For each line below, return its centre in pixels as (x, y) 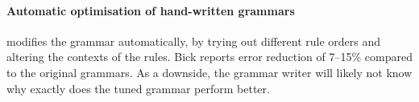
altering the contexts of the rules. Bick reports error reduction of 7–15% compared (209, 57)
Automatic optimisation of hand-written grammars (151, 10)
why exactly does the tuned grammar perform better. (138, 88)
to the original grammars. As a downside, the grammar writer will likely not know (209, 72)
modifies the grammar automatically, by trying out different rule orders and (194, 41)
